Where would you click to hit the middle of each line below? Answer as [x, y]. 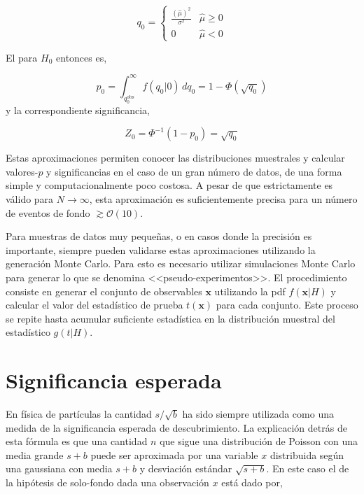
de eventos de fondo [48, 212]
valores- [22, 171]
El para [22, 57]
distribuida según [307, 454]
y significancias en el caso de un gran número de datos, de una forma [194, 171]
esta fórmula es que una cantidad [77, 441]
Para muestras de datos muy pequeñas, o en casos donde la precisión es [159, 236]
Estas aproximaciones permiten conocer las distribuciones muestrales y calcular [175, 158]
